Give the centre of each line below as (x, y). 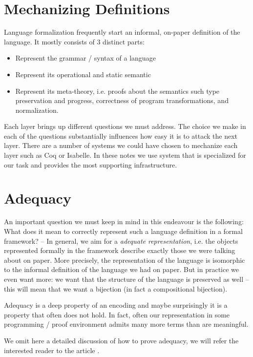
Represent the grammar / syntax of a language (85, 58)
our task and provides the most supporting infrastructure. (91, 164)
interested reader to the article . (52, 350)
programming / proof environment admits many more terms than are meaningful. (126, 324)
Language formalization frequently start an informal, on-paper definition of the (122, 32)
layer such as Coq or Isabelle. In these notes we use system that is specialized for (125, 155)
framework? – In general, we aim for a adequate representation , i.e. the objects (121, 241)
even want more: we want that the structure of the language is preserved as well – (126, 279)
